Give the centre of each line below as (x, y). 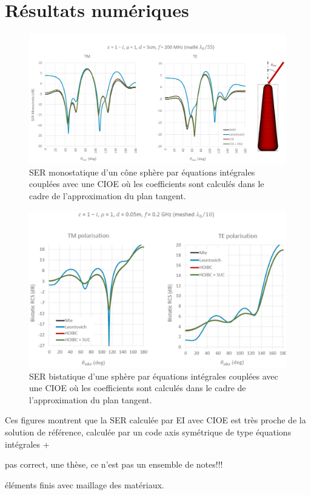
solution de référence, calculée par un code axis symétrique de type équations (148, 432)
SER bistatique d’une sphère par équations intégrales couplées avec (154, 376)
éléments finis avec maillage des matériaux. (85, 484)
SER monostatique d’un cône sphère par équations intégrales (142, 172)
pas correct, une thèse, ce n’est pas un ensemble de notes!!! (114, 464)
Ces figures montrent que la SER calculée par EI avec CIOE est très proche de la (155, 420)
